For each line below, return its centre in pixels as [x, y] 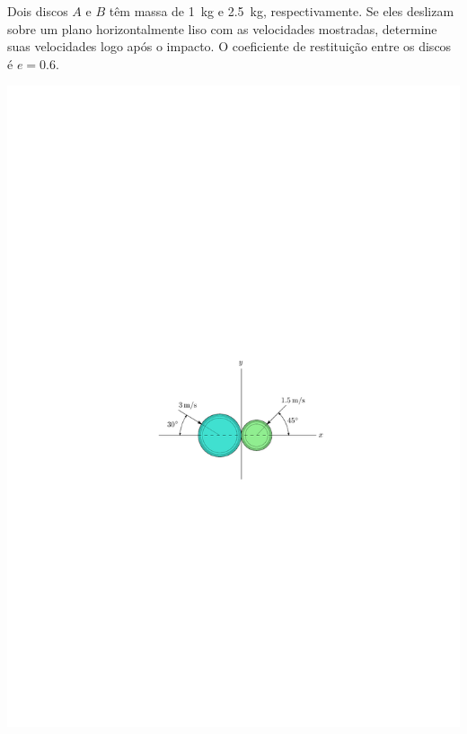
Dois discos [38, 11]
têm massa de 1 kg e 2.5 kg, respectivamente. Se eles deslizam [282, 11]
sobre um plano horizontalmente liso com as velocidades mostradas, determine [222, 28]
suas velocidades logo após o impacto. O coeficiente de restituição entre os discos [229, 46]
